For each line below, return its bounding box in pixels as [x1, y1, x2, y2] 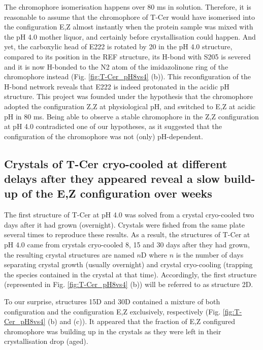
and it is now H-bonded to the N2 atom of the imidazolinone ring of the [4, 61, 228, 72]
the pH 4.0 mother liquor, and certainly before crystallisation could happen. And [4, 31, 256, 42]
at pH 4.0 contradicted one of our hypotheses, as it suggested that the [4, 121, 222, 132]
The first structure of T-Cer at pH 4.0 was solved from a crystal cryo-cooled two [4, 209, 254, 220]
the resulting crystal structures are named [4, 249, 135, 260]
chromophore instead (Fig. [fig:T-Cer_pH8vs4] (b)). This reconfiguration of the [4, 71, 251, 82]
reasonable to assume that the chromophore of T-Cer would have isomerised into [4, 11, 255, 22]
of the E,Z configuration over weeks [21, 185, 212, 201]
